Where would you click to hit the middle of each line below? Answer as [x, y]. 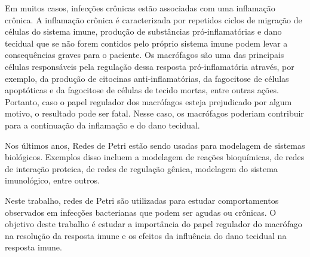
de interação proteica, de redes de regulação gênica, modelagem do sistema [141, 168]
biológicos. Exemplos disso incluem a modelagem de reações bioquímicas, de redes [155, 157]
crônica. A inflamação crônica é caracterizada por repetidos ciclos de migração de [154, 19]
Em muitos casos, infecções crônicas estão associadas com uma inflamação [140, 8]
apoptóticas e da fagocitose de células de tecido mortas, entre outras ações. [142, 90]
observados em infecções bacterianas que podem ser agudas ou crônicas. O [141, 212]
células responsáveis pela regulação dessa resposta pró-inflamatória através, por [150, 66]
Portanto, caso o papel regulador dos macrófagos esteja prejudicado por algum [148, 101]
